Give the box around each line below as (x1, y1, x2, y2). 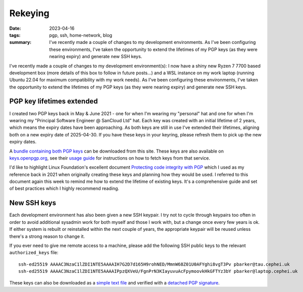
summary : (9, 39, 32, 45)
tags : (9, 32, 21, 38)
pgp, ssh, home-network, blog (49, 32, 113, 38)
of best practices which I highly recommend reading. (9, 185, 120, 191)
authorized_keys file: (9, 250, 59, 256)
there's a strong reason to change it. (9, 233, 85, 239)
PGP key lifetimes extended (9, 97, 98, 106)
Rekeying (9, 8, 50, 19)
